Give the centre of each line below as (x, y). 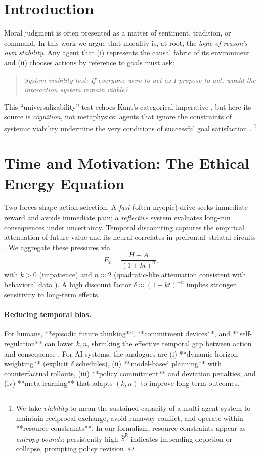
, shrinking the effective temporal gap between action (169, 343)
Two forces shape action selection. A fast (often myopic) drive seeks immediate (126, 207)
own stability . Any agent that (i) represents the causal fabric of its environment (127, 52)
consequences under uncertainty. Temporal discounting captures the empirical (124, 227)
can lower (59, 343)
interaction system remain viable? (76, 90)
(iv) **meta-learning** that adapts (58, 383)
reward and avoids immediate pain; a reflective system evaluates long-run (117, 217)
